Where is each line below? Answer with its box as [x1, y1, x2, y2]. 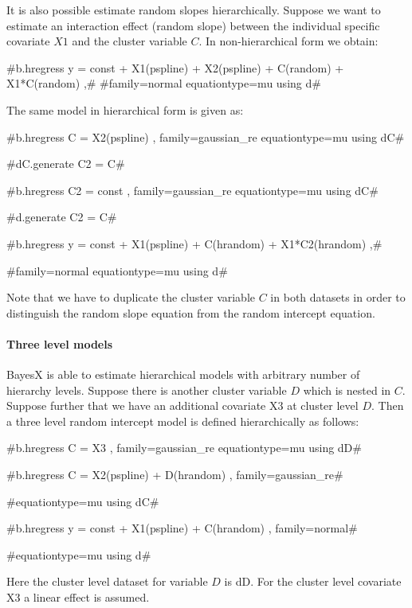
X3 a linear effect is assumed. [6, 589, 150, 606]
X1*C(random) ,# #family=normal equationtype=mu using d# [6, 75, 321, 92]
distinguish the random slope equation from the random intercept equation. [6, 304, 375, 321]
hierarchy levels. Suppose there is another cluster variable [6, 381, 287, 398]
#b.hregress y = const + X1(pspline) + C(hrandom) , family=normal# [6, 520, 358, 536]
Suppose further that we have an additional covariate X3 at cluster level [6, 397, 359, 414]
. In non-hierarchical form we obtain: [198, 33, 379, 49]
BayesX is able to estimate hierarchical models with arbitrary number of [6, 366, 360, 383]
